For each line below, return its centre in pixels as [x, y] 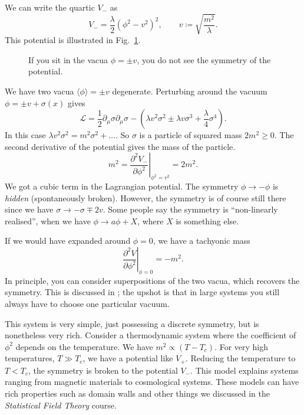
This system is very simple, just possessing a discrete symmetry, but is [132, 323]
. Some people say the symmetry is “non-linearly [190, 209]
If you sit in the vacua [68, 59]
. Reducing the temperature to [240, 358]
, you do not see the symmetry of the [204, 59]
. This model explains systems [244, 370]
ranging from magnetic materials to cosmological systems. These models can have [152, 382]
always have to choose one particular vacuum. [87, 304]
